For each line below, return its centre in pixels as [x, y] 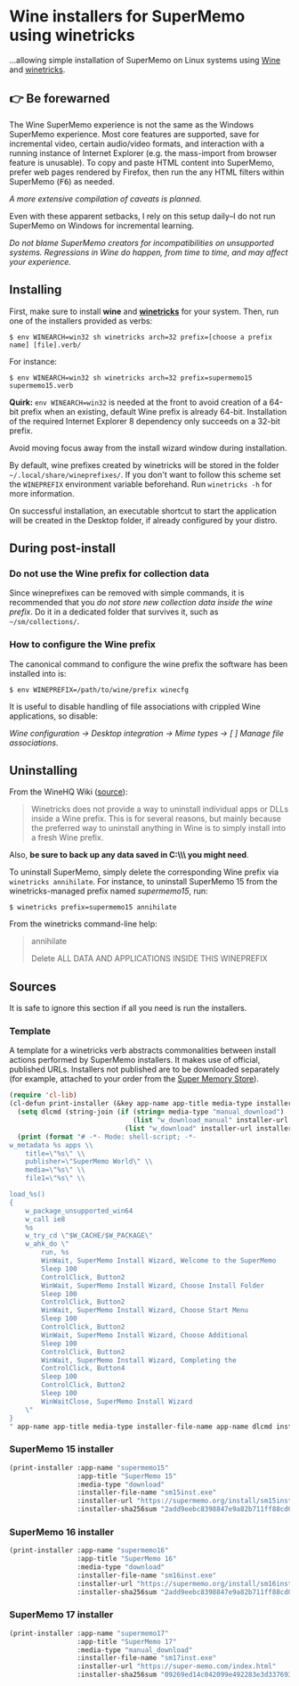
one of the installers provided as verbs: [81, 321]
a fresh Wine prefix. [67, 838]
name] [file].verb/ [45, 345]
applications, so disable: [53, 716]
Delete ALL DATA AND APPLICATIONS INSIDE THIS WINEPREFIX [149, 958]
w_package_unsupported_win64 [79, 1211]
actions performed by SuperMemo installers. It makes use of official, [135, 1060]
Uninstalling [44, 770]
